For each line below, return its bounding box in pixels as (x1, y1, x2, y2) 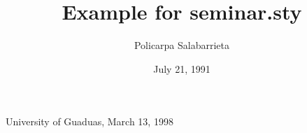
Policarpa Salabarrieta (134, 38, 230, 52)
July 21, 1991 (153, 61, 210, 76)
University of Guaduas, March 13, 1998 (6, 114, 173, 129)
